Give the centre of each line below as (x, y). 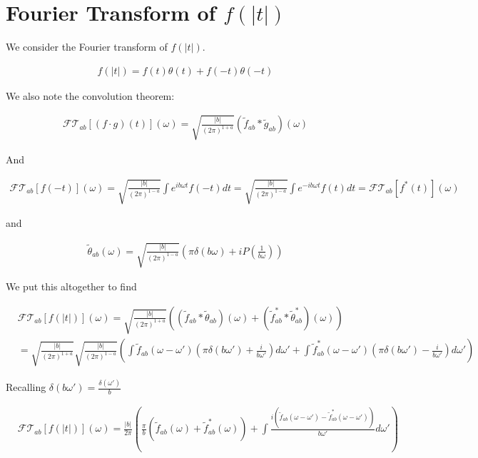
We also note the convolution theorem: (90, 95)
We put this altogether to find (71, 286)
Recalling (26, 387)
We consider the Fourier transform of (87, 47)
